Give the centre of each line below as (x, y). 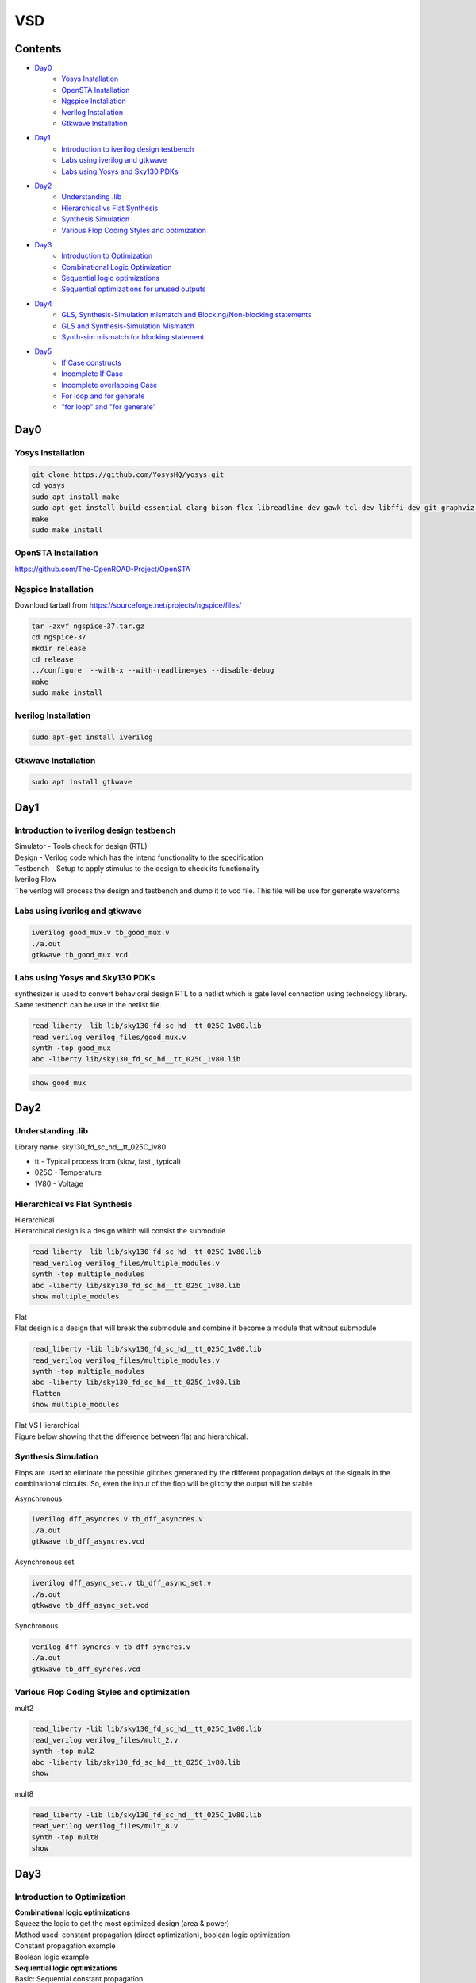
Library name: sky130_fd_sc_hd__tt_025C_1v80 (90, 1147)
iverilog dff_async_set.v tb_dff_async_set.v (121, 1583)
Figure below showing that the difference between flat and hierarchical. (132, 1436)
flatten (46, 1393)
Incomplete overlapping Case (109, 385)
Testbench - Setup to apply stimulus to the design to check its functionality (137, 868)
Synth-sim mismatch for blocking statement (133, 337)
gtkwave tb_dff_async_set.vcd (90, 1605)
